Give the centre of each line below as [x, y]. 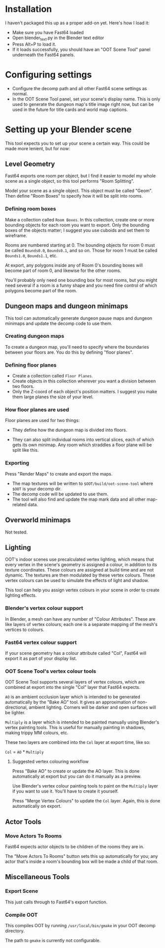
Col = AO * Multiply [25, 752]
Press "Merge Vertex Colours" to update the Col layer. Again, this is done [86, 801]
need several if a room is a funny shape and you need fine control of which [81, 285]
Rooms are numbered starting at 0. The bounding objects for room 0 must [80, 245]
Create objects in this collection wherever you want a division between [84, 381]
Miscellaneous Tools [37, 877]
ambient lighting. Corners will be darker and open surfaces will [92, 707]
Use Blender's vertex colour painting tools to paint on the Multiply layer [85, 786]
